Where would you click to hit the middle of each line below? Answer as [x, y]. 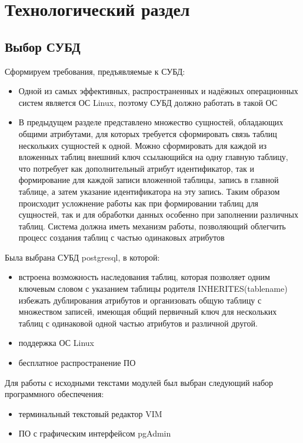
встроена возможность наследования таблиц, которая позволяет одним [144, 277]
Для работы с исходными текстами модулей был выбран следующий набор [139, 382]
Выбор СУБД [43, 46]
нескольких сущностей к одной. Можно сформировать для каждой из [142, 145]
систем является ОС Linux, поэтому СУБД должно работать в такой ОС [148, 102]
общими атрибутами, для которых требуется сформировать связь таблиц [148, 133]
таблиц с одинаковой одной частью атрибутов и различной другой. [138, 323]
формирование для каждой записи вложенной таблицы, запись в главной [149, 180]
